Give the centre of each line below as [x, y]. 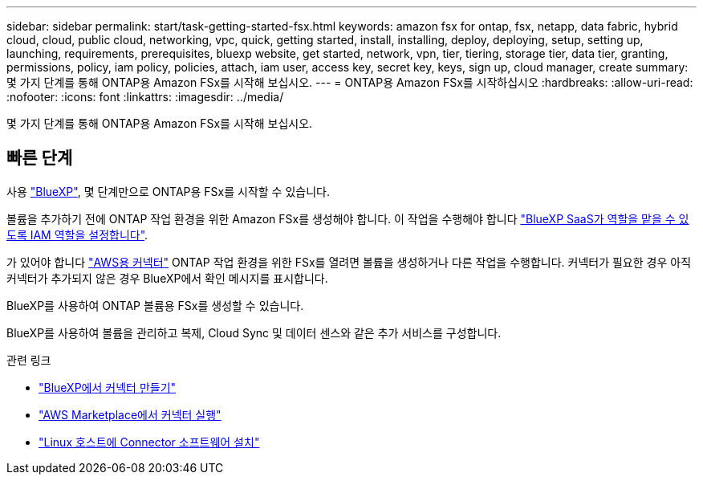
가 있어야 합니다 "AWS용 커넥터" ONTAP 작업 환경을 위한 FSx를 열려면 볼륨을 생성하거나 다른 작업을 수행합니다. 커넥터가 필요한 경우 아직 [349, 262]
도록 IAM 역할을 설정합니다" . [77, 234]
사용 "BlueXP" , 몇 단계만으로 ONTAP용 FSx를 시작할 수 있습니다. [168, 191]
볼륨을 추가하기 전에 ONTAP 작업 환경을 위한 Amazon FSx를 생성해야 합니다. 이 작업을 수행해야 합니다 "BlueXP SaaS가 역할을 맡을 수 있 [348, 218]
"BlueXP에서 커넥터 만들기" [108, 387]
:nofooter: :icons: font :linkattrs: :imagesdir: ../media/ [145, 97]
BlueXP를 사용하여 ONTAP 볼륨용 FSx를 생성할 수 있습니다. [155, 305]
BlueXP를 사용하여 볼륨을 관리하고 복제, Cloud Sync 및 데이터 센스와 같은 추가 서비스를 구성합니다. [254, 332]
